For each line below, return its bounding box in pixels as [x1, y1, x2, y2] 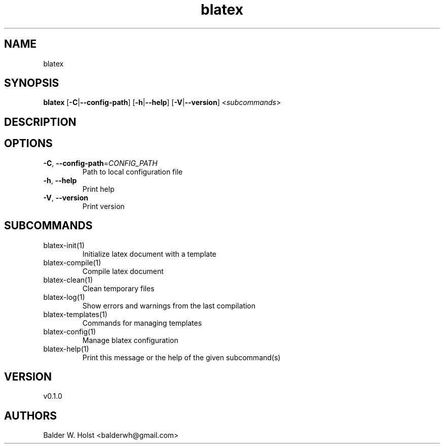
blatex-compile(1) [43, 258, 101, 267]
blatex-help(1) [43, 344, 89, 353]
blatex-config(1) [43, 327, 96, 336]
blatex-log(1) [43, 292, 85, 301]
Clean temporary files [82, 284, 155, 293]
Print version [82, 201, 125, 211]
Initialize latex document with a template [82, 249, 216, 258]
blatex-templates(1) [43, 309, 107, 319]
